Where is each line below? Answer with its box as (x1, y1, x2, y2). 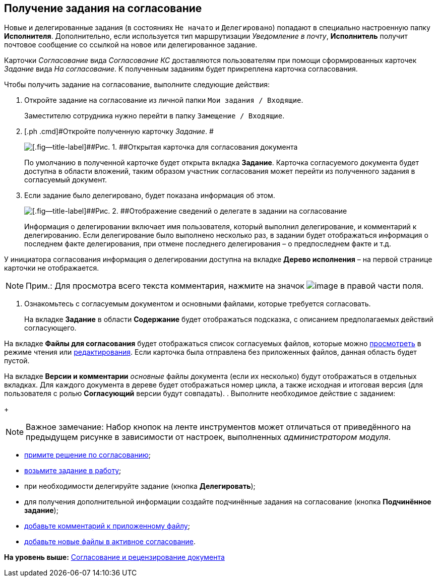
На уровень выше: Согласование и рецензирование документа (4, 553, 225, 562)
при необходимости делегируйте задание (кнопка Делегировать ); (24, 482, 256, 491)
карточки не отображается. (4, 264, 99, 273)
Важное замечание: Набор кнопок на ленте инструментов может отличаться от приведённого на (26, 422, 411, 432)
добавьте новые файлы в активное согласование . (24, 537, 196, 546)
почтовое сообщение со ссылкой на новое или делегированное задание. (4, 40, 258, 49)
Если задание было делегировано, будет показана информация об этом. (24, 191, 275, 200)
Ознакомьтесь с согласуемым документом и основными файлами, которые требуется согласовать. (24, 299, 371, 308)
